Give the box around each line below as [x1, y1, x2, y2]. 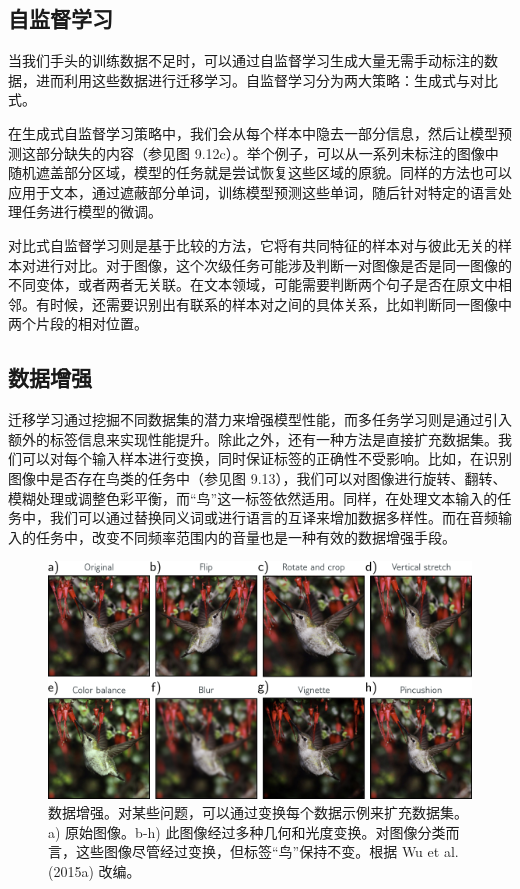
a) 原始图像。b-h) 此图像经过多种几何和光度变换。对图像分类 [48, 821, 446, 842]
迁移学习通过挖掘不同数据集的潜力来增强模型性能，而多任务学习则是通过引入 [8, 409, 512, 430]
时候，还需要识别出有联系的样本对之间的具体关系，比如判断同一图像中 [49, 293, 512, 314]
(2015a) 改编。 [48, 860, 141, 881]
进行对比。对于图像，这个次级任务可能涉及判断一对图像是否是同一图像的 [35, 254, 512, 275]
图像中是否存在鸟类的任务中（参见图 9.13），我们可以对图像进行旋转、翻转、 [8, 467, 507, 488]
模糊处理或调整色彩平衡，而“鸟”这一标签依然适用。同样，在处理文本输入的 [8, 487, 498, 508]
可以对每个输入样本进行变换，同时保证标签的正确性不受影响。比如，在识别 [21, 448, 512, 469]
